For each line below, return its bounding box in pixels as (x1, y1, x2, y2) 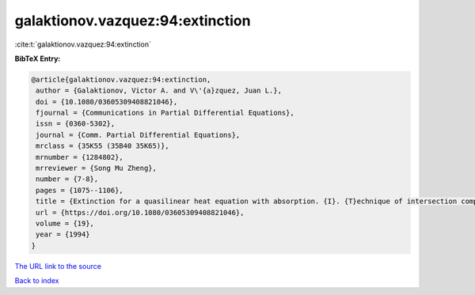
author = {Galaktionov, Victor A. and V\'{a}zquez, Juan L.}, (36, 86, 283, 95)
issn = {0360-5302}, (36, 119, 116, 128)
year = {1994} (36, 230, 90, 239)
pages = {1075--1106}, (36, 186, 124, 195)
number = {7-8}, (36, 175, 99, 183)
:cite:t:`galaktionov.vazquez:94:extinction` (14, 40, 152, 49)
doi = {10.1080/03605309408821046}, (36, 97, 178, 106)
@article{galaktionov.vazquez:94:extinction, (31, 75, 211, 84)
